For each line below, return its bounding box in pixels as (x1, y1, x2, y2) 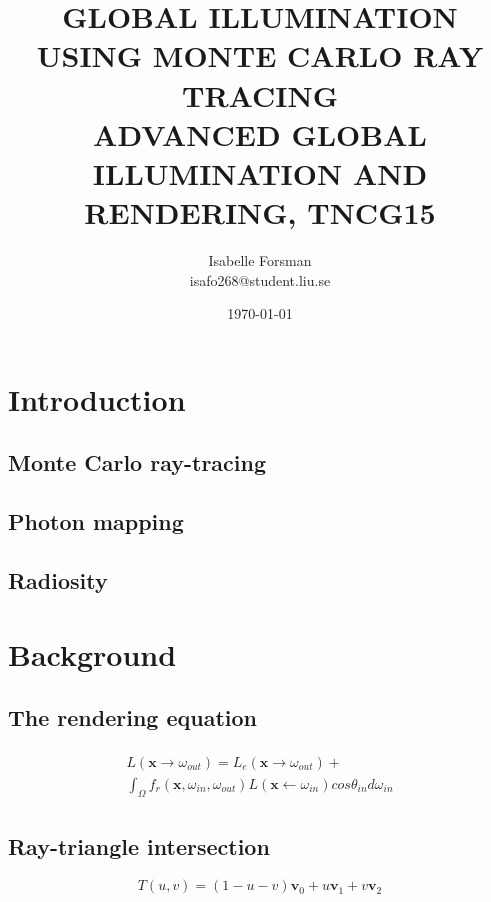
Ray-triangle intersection (8, 831, 270, 862)
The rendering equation (8, 702, 257, 733)
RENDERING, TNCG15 (84, 192, 436, 233)
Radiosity (8, 564, 108, 595)
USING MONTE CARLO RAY (36, 35, 484, 76)
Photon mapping (8, 506, 184, 537)
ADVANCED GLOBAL (93, 113, 427, 154)
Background (8, 633, 177, 674)
